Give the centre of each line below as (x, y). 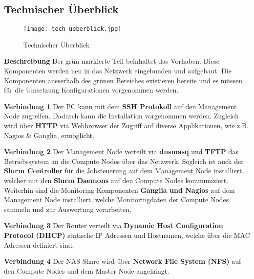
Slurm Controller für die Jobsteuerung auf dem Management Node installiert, (124, 171)
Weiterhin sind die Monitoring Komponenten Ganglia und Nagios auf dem (119, 190)
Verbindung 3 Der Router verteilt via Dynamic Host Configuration (114, 225)
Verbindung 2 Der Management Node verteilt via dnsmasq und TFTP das (121, 151)
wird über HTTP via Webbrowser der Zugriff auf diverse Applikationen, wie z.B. (126, 126)
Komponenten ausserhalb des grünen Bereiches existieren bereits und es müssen (123, 80)
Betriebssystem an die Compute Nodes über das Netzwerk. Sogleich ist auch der (124, 161)
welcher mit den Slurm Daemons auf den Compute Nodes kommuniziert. (116, 180)
